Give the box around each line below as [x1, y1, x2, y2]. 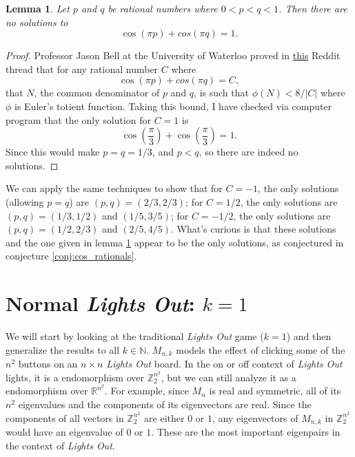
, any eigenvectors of [212, 410, 298, 425]
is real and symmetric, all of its [209, 383, 341, 398]
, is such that [194, 85, 249, 100]
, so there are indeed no [199, 145, 298, 159]
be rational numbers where [108, 1, 218, 15]
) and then [286, 329, 332, 343]
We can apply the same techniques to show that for [6, 181, 223, 195]
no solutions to [6, 14, 68, 29]
